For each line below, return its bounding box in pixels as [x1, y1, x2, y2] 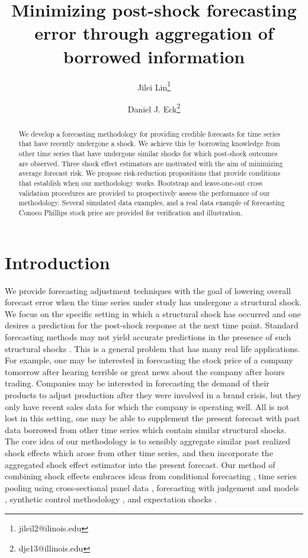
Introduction [5, 250, 110, 274]
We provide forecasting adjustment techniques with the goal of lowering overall [5, 284, 291, 296]
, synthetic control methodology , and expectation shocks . [5, 493, 217, 505]
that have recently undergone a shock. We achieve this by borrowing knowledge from [18, 138, 280, 149]
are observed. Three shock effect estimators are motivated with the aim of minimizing [18, 158, 283, 168]
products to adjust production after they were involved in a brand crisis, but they [5, 388, 301, 401]
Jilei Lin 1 [137, 79, 171, 93]
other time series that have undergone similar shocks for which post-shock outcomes [18, 149, 278, 159]
